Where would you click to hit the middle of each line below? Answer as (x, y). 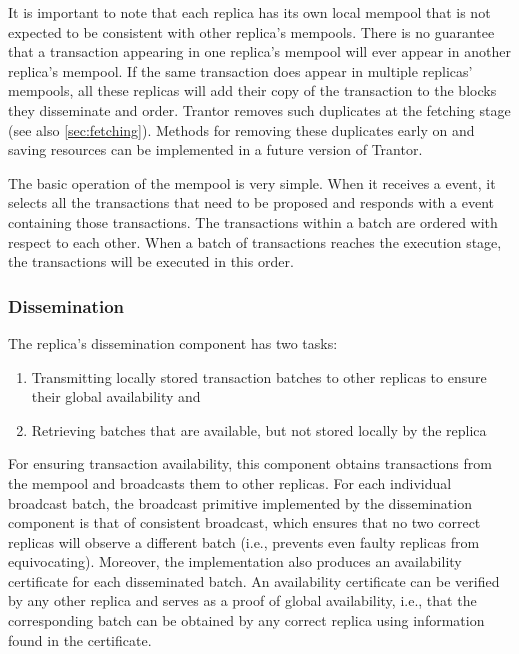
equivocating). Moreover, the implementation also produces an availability (235, 561)
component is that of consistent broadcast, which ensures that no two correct (244, 522)
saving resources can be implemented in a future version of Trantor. (215, 149)
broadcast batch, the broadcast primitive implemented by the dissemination (240, 502)
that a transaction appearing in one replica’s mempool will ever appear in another (259, 51)
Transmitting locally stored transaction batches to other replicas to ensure (259, 376)
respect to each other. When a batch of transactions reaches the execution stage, (255, 241)
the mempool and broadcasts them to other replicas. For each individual (230, 482)
